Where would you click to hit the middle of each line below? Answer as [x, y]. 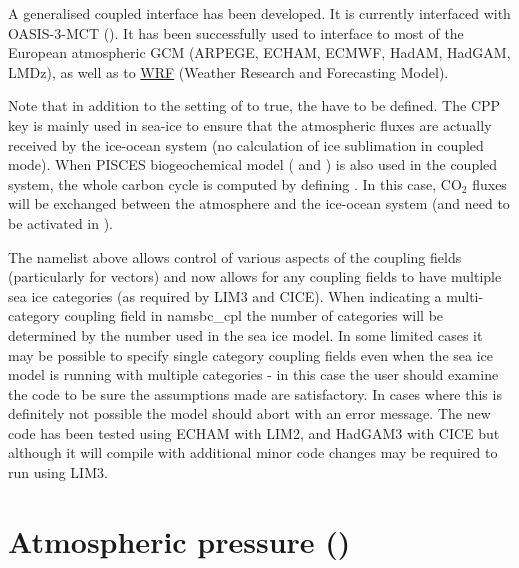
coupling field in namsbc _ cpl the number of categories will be [254, 315]
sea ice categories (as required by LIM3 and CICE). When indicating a [225, 295]
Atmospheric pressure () [179, 540]
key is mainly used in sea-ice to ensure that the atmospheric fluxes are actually [250, 124]
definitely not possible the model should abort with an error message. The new [249, 413]
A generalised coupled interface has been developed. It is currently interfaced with [259, 13]
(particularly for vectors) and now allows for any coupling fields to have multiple [255, 276]
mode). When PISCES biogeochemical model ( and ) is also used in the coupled [253, 164]
